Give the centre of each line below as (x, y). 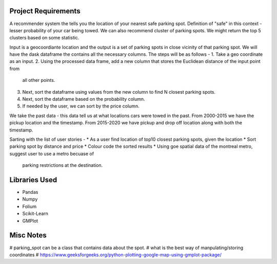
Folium (29, 206)
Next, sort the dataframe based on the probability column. (84, 99)
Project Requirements (45, 11)
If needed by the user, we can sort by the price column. (81, 106)
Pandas (30, 192)
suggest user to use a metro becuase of (52, 153)
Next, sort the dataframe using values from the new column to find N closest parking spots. (119, 92)
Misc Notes (28, 235)
